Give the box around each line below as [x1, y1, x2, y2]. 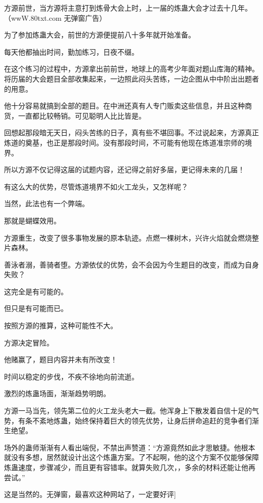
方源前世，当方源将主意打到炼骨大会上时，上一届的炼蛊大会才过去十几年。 [4, 3, 252, 13]
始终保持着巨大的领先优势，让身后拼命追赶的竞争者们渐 [74, 415, 259, 425]
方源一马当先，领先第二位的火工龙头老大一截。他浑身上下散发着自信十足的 [4, 405, 252, 416]
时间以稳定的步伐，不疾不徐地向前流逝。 [4, 371, 139, 381]
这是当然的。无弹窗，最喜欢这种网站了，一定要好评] [4, 489, 176, 499]
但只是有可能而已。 [4, 303, 68, 314]
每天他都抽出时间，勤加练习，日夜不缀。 [4, 46, 139, 57]
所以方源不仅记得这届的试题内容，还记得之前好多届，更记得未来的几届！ [4, 164, 245, 175]
